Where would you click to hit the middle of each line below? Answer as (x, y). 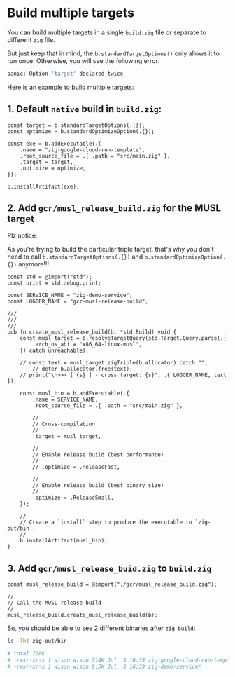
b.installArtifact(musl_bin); (64, 541)
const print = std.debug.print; (54, 283)
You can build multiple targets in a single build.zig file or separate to (107, 32)
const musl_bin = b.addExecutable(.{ (75, 394)
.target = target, (47, 162)
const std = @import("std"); (50, 277)
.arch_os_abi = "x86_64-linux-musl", (87, 345)
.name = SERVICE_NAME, (65, 400)
